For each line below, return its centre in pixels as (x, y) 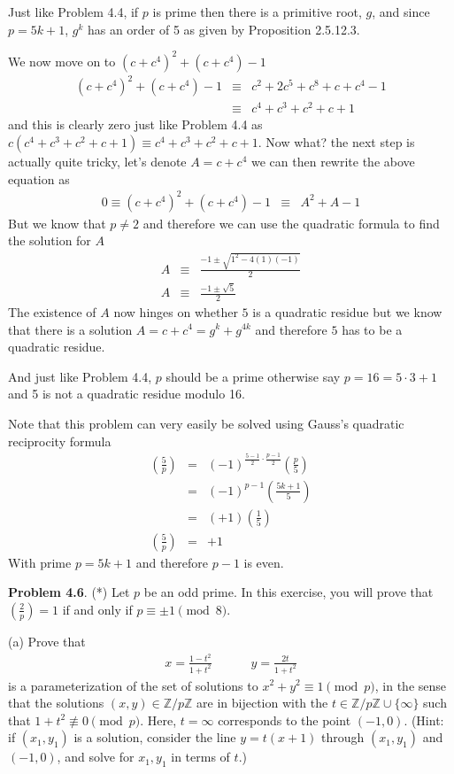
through (343, 737)
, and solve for (96, 757)
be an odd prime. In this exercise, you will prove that (289, 592)
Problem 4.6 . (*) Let (69, 592)
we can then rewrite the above (333, 161)
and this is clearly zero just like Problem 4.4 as (135, 124)
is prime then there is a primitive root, (257, 12)
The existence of (52, 311)
